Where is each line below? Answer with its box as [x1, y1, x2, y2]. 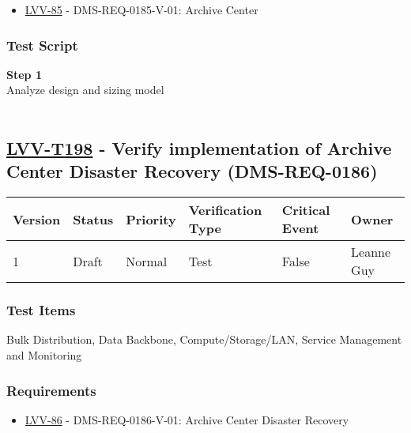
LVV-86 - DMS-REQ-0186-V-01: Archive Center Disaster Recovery [25, 411, 349, 427]
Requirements [6, 380, 96, 400]
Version [13, 209, 61, 228]
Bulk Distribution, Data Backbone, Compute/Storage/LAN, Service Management [6, 331, 402, 348]
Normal [126, 251, 168, 270]
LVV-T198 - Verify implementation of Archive [6, 135, 392, 160]
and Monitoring [6, 347, 82, 363]
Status [73, 209, 114, 228]
